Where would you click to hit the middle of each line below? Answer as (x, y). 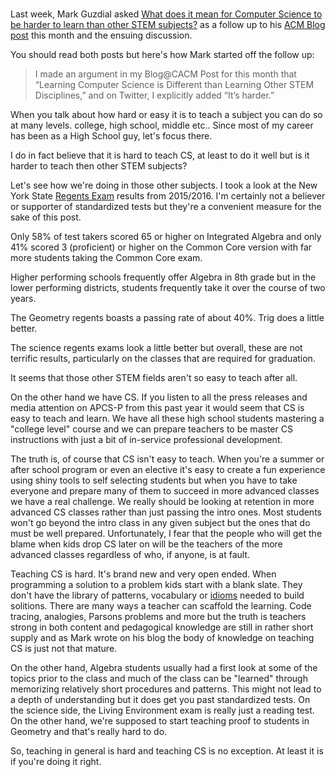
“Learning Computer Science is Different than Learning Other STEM (174, 85)
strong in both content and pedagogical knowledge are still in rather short (162, 627)
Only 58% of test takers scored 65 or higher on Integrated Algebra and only (166, 237)
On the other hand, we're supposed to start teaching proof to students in (160, 721)
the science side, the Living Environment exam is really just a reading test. (162, 710)
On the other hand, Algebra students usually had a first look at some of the (164, 668)
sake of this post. (46, 217)
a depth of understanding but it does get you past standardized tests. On (160, 700)
